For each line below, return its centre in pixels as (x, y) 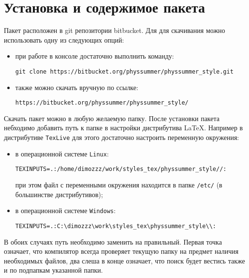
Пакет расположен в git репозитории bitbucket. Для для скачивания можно (115, 30)
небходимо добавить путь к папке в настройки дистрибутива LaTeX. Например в (124, 128)
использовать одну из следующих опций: (64, 39)
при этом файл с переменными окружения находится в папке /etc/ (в (119, 184)
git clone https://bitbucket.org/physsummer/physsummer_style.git (124, 71)
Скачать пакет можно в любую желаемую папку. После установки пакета (112, 118)
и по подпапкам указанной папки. (53, 270)
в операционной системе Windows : (66, 210)
